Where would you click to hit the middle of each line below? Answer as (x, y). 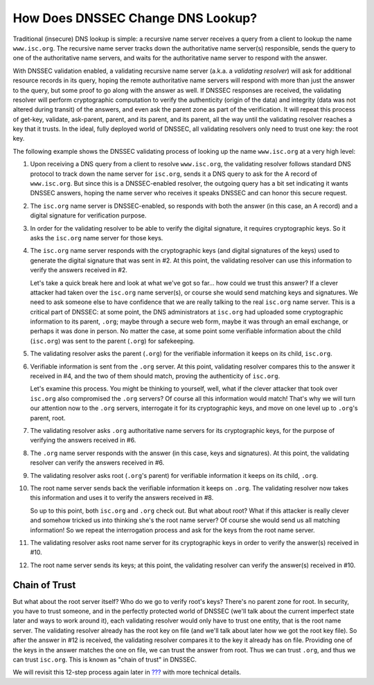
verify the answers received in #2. (79, 270)
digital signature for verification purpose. (88, 215)
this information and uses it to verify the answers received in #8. (122, 498)
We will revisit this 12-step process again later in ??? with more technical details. (127, 673)
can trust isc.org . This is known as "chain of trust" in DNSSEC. (105, 659)
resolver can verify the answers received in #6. (97, 463)
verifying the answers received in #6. (83, 441)
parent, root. (48, 418)
